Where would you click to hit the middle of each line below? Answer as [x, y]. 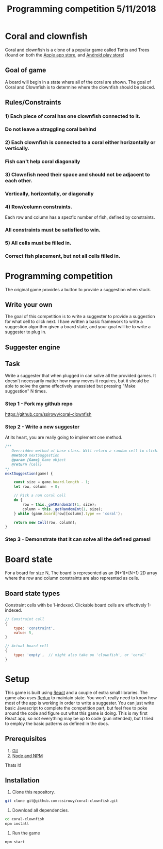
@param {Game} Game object [39, 460]
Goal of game [26, 70]
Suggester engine [33, 347]
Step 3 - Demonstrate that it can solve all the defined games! [78, 539]
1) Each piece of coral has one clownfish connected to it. [73, 116]
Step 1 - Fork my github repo [39, 404]
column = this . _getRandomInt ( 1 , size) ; [63, 509]
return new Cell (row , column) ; [45, 522]
